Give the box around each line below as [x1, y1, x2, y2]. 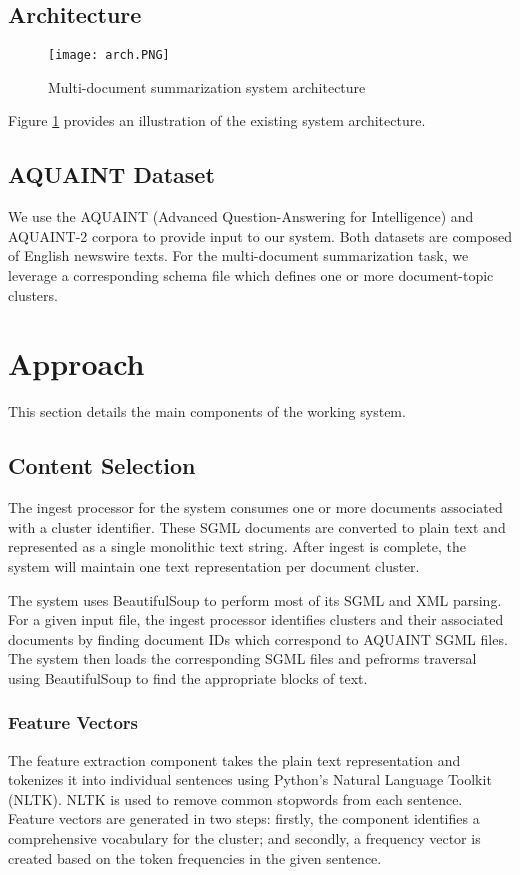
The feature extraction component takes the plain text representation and [8, 749, 461, 770]
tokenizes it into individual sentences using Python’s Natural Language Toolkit [8, 769, 492, 790]
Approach [8, 343, 145, 384]
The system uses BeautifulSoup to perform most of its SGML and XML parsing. [8, 589, 502, 610]
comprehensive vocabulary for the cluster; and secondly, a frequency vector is [8, 828, 481, 849]
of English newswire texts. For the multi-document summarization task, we [8, 245, 469, 266]
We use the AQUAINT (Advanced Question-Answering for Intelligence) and [8, 206, 474, 227]
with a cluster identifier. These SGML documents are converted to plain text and [8, 516, 506, 537]
